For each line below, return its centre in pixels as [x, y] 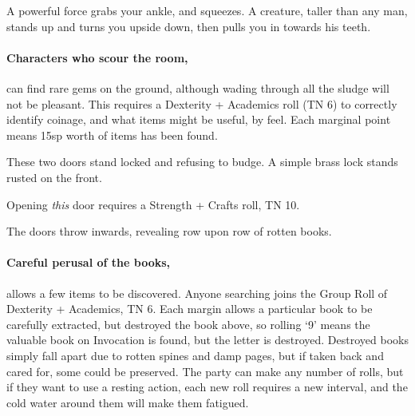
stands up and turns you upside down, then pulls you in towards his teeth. [189, 26]
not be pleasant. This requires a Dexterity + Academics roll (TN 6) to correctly [202, 103]
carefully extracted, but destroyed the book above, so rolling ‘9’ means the [188, 324]
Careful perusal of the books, [89, 262]
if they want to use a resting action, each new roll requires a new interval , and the [207, 387]
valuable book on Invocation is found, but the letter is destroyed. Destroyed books [207, 340]
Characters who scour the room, [97, 57]
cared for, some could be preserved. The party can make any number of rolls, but [205, 371]
